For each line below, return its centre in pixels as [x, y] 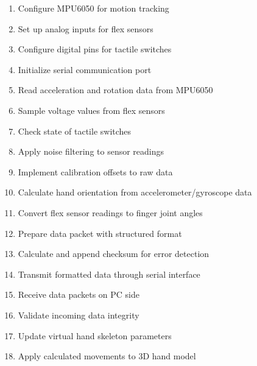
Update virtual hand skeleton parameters [95, 335]
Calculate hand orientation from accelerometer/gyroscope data [135, 192]
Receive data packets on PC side [79, 294]
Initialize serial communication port [85, 69]
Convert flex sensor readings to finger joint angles [110, 212]
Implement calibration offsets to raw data [95, 171]
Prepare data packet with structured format [100, 233]
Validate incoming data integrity [79, 315]
